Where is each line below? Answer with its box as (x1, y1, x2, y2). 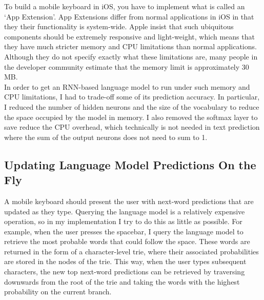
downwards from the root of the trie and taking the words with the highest (4, 276, 240, 287)
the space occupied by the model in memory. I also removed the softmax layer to (4, 111, 258, 122)
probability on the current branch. (4, 286, 112, 297)
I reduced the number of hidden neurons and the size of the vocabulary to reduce (4, 101, 259, 112)
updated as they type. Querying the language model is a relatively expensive (4, 206, 245, 216)
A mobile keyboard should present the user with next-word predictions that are (4, 195, 254, 206)
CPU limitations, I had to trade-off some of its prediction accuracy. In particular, (4, 91, 260, 102)
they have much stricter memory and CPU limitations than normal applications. (4, 41, 257, 52)
